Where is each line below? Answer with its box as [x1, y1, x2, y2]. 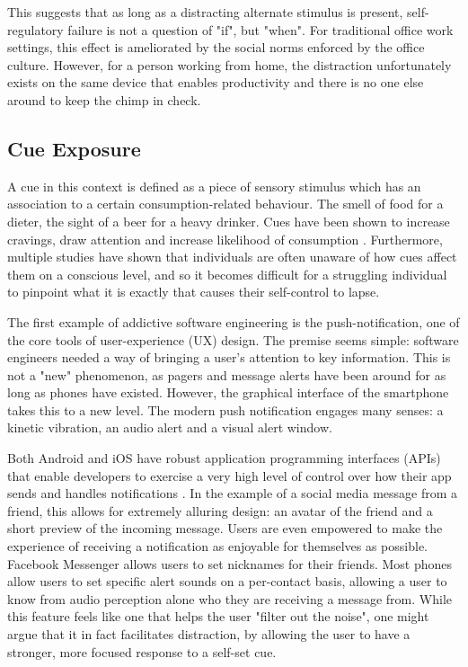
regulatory [7, 20, 64, 39]
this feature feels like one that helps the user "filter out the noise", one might [7, 607, 429, 626]
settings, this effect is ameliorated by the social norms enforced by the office [7, 38, 425, 57]
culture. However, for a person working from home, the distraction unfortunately [7, 55, 452, 74]
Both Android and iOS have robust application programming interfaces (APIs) [7, 449, 441, 467]
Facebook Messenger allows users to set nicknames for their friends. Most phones [7, 554, 453, 573]
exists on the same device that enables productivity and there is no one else [7, 73, 424, 92]
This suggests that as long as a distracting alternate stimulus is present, [7, 3, 403, 21]
